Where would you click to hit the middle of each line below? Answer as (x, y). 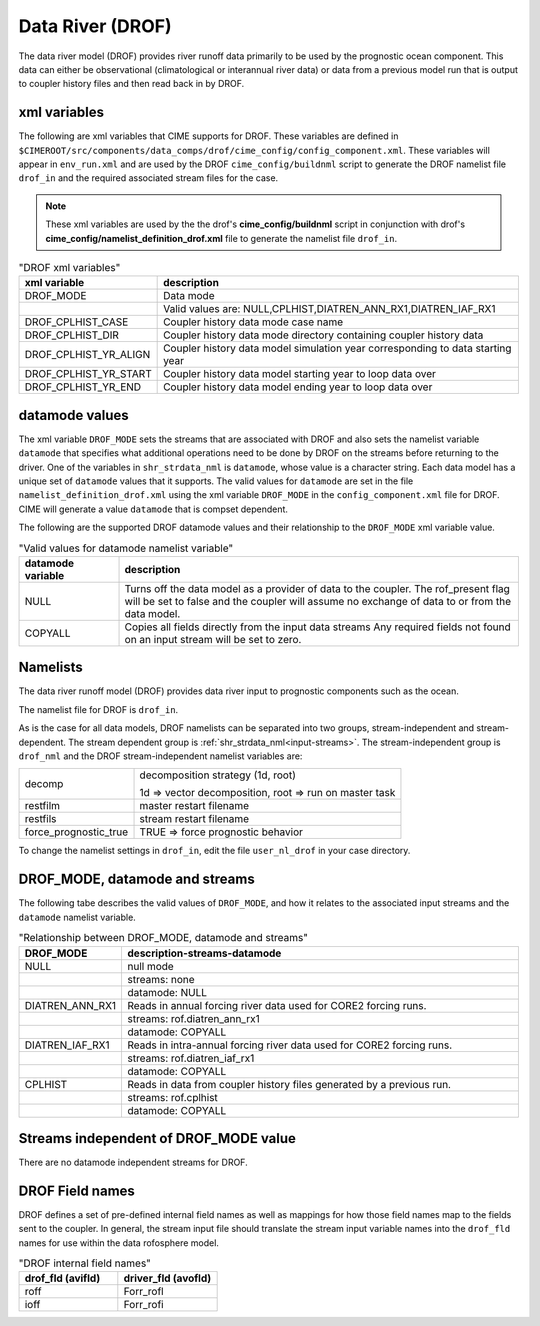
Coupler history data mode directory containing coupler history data (323, 335)
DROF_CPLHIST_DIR (72, 335)
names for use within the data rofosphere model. (119, 1242)
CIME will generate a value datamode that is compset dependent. (153, 509)
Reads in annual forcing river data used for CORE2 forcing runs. (277, 1005)
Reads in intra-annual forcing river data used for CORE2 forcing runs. (290, 1045)
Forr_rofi (143, 1305)
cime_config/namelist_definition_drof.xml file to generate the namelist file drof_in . (221, 238)
